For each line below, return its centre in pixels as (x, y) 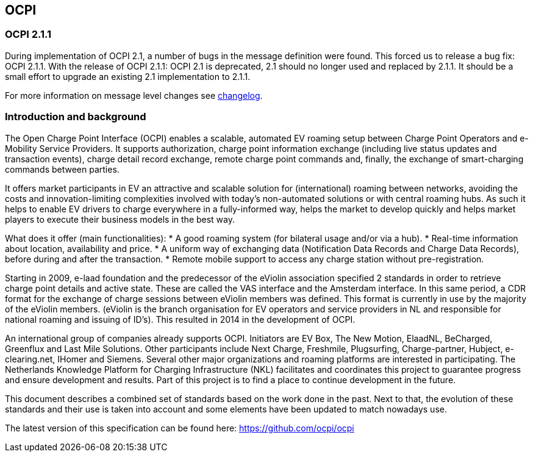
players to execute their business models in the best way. (120, 219)
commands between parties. (62, 169)
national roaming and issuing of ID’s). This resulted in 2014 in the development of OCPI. (180, 319)
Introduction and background (76, 117)
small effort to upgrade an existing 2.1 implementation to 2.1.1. (128, 76)
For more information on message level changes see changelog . (134, 95)
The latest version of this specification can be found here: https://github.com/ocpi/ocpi (180, 428)
